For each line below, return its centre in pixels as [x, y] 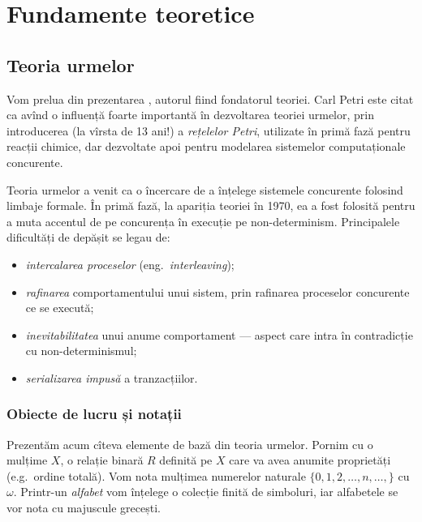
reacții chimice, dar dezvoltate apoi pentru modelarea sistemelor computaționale [206, 146]
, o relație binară [102, 460]
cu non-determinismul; [81, 351]
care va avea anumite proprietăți [310, 460]
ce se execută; [60, 308]
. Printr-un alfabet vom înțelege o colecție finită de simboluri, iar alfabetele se [206, 492]
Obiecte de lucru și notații [94, 414]
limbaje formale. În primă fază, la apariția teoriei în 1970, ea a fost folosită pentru [211, 205]
